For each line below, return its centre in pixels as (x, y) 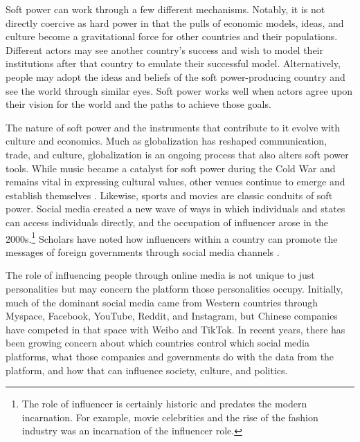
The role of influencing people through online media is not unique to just (160, 275)
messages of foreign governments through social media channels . (143, 251)
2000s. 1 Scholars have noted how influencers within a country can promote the (172, 237)
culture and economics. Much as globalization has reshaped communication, (166, 141)
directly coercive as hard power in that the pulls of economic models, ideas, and (175, 22)
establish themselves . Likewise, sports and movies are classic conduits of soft (169, 195)
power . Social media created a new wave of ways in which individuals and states (175, 209)
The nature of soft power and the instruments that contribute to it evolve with (173, 127)
